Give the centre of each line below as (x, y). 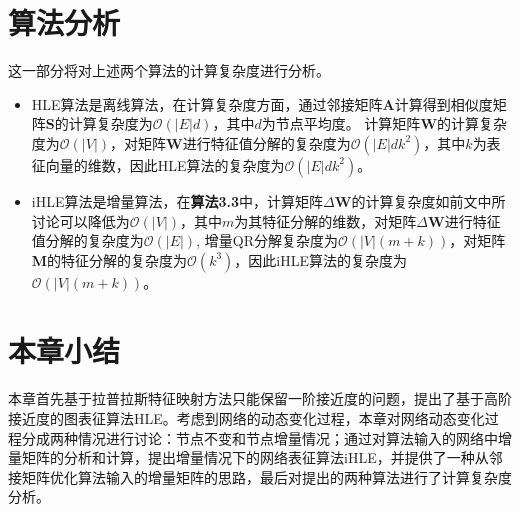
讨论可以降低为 (80, 220)
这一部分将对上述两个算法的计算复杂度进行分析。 (169, 70)
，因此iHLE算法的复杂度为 (321, 259)
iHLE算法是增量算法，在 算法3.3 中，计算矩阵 (177, 200)
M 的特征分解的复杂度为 (109, 259)
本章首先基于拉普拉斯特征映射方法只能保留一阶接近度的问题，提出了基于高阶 (260, 398)
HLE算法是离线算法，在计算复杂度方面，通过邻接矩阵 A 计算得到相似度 (262, 103)
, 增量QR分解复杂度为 (267, 240)
